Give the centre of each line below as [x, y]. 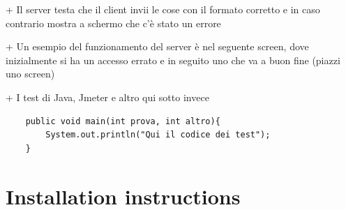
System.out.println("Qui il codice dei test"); [158, 135]
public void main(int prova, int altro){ [123, 121]
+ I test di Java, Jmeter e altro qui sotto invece [107, 97]
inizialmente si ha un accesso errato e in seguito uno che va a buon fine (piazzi [173, 60]
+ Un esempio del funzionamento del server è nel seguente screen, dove [157, 46]
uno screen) [30, 74]
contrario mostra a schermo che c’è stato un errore [113, 23]
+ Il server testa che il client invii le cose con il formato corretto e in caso [163, 9]
